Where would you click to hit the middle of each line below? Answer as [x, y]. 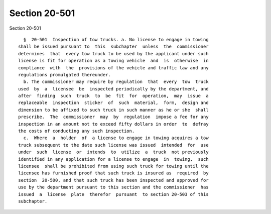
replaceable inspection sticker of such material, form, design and [113, 103]
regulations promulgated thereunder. [65, 75]
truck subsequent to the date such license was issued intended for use [113, 145]
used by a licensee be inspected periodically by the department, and [113, 89]
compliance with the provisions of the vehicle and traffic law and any [113, 68]
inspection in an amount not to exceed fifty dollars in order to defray [113, 124]
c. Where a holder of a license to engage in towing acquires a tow [116, 138]
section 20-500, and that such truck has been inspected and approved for [113, 180]
